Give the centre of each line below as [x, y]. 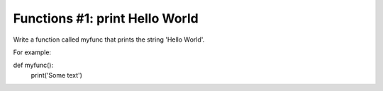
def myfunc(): [33, 65]
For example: [32, 52]
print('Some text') [57, 75]
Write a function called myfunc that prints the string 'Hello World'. [109, 40]
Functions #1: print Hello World [106, 18]
